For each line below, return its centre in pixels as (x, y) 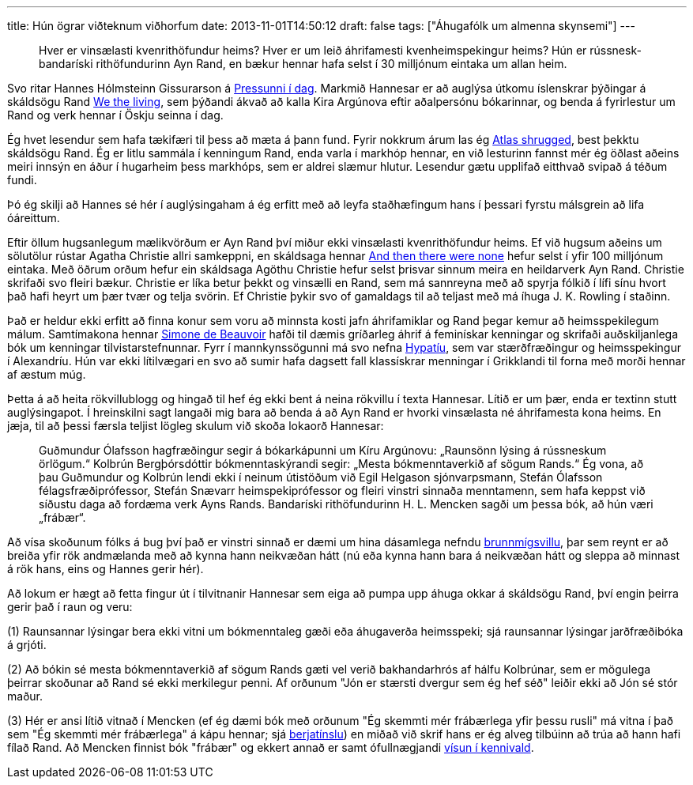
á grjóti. (27, 645)
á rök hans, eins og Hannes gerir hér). (105, 569)
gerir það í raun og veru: (70, 607)
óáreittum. (34, 218)
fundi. (22, 180)
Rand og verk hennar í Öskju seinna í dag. (115, 115)
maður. (25, 696)
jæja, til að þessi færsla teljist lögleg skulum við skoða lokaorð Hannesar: (196, 426)
